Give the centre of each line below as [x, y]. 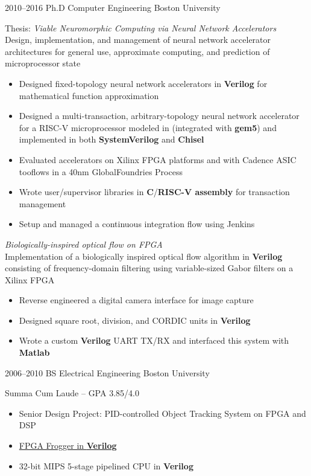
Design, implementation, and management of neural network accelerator [138, 40]
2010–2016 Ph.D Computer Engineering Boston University [113, 7]
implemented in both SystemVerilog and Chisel [112, 139]
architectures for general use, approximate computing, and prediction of [137, 51]
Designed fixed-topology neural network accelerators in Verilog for [143, 83]
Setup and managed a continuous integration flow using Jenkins [137, 224]
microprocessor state [43, 63]
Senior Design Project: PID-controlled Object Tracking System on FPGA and [162, 413]
